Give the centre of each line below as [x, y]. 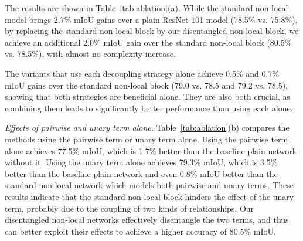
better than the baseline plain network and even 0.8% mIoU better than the [141, 173]
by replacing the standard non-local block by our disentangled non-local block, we [152, 31]
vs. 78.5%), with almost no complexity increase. [90, 54]
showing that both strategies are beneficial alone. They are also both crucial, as [148, 96]
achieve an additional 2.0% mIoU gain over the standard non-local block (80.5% [148, 42]
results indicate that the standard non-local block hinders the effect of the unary [149, 196]
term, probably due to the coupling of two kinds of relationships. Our [130, 208]
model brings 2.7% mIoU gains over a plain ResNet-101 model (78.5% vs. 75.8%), [151, 19]
